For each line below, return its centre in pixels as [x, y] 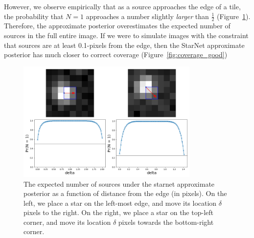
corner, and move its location [67, 222]
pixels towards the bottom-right [166, 222]
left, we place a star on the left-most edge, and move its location [120, 203]
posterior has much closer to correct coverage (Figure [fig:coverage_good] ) [116, 54]
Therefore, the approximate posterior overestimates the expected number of [117, 26]
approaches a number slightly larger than [147, 16]
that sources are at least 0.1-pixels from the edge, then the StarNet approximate [124, 45]
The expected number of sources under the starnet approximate [119, 184]
